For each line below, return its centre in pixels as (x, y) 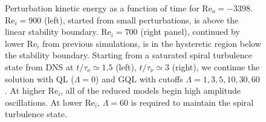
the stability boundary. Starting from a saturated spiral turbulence (128, 55)
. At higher (25, 90)
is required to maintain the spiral (192, 102)
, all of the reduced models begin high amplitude (151, 90)
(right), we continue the (216, 66)
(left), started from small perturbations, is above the (141, 20)
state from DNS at (39, 66)
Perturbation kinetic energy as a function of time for (102, 8)
